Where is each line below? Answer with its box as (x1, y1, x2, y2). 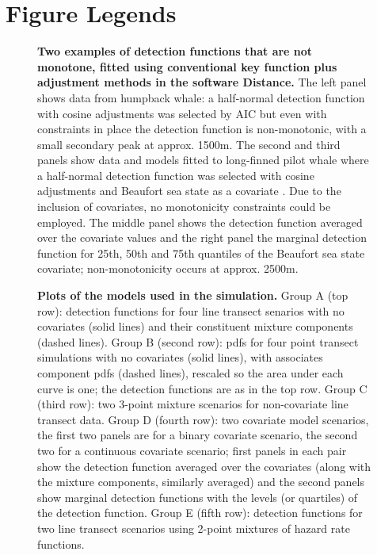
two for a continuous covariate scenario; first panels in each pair (37, 442, 347, 458)
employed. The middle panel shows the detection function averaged (37, 213, 363, 230)
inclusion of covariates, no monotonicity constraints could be (37, 198, 331, 215)
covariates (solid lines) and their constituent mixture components (37, 318, 353, 335)
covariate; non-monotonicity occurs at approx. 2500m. (37, 260, 299, 277)
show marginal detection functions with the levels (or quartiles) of (37, 488, 358, 505)
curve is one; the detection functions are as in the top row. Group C (37, 380, 367, 396)
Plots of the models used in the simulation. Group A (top (37, 287, 348, 304)
